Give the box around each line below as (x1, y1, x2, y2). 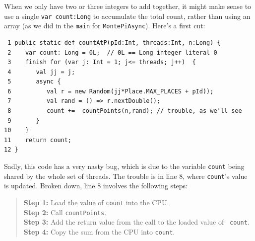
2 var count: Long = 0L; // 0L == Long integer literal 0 (7, 49, 217, 56)
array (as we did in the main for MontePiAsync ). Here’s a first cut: (4, 20, 205, 31)
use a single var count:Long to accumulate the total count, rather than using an (4, 10, 251, 21)
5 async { (7, 78, 61, 85)
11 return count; (4, 136, 72, 144)
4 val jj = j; (7, 68, 75, 76)
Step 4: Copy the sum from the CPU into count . (23, 226, 175, 237)
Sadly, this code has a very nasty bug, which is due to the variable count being (4, 161, 245, 171)
